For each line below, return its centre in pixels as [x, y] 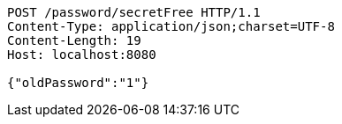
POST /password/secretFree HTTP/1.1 [134, 12]
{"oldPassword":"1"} [78, 83]
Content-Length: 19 [74, 40]
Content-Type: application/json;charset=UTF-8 [171, 26]
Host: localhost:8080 [82, 55]
